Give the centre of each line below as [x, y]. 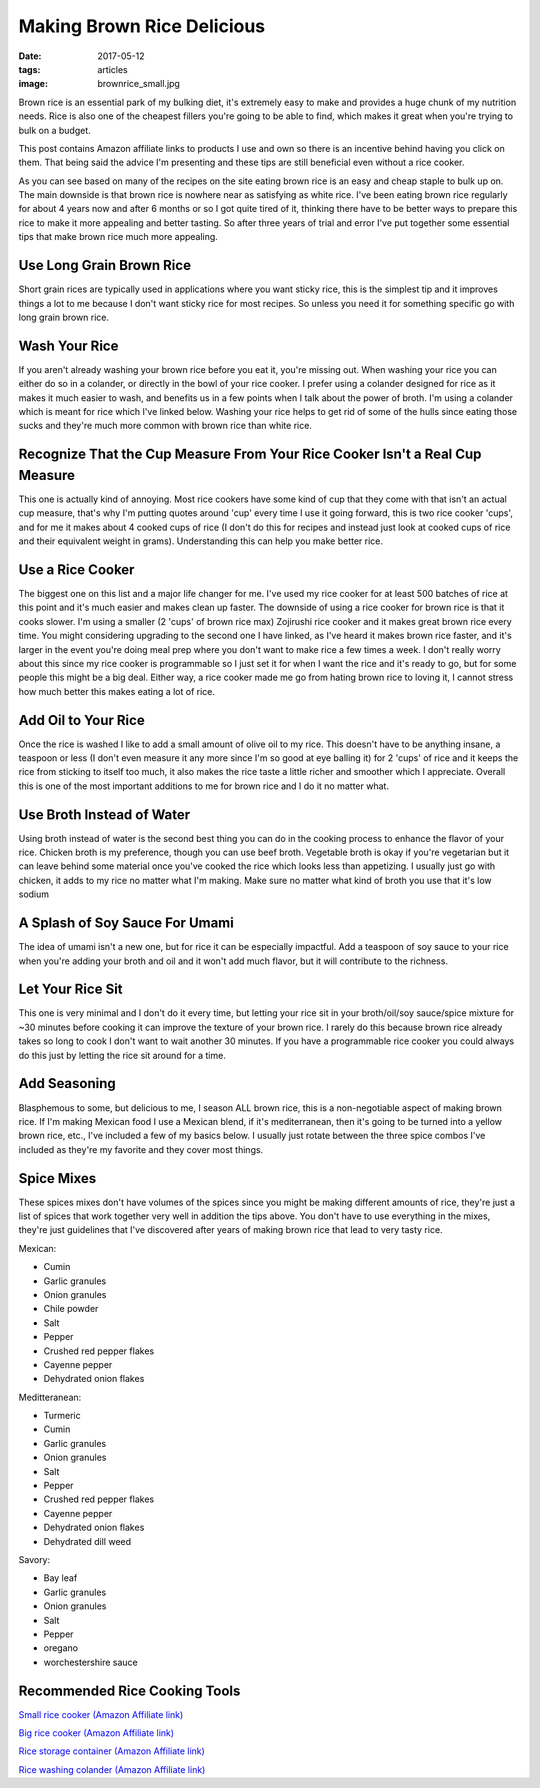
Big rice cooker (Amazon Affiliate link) [96, 1733]
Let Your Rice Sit [71, 989]
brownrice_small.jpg [138, 84]
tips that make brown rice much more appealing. [118, 237]
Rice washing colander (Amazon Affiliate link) [112, 1769]
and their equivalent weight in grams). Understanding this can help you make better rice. [201, 541]
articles [113, 69]
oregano [61, 1648]
